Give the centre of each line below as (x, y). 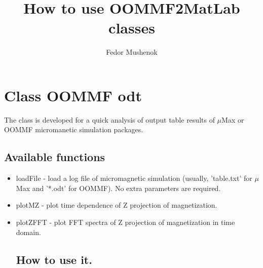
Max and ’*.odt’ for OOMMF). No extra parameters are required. (118, 188)
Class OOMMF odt (73, 95)
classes (132, 28)
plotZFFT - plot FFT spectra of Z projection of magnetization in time (125, 222)
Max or (233, 119)
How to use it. (54, 259)
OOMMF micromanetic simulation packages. (74, 129)
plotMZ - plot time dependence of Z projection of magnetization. (117, 205)
